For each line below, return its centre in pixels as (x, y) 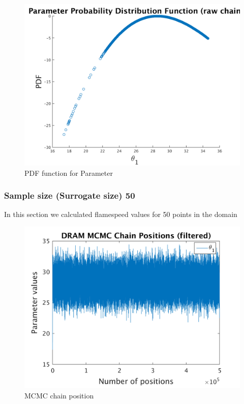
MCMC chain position (59, 395)
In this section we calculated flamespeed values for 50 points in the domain (121, 214)
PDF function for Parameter (69, 173)
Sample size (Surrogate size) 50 (70, 195)
